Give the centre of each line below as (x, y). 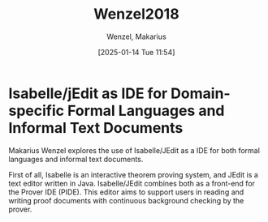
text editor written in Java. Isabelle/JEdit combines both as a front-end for (132, 183)
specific (37, 111)
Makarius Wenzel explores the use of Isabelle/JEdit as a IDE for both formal (134, 150)
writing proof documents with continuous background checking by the (126, 200)
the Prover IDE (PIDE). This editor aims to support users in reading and (126, 192)
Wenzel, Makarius (136, 36)
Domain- (200, 93)
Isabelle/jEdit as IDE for (88, 93)
